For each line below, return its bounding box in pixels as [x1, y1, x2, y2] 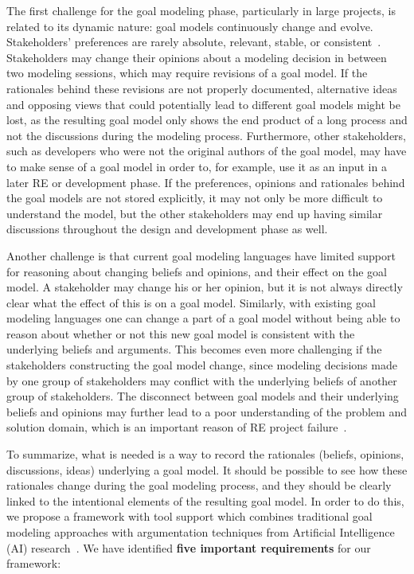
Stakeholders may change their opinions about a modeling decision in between [6, 49, 387, 65]
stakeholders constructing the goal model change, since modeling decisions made [6, 357, 397, 373]
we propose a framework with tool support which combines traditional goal [6, 508, 373, 525]
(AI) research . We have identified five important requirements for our [6, 539, 371, 556]
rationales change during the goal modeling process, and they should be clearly [6, 477, 392, 494]
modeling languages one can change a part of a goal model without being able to [6, 310, 400, 326]
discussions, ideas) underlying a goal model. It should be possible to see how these [6, 461, 408, 478]
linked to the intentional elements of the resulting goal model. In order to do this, [6, 492, 404, 509]
